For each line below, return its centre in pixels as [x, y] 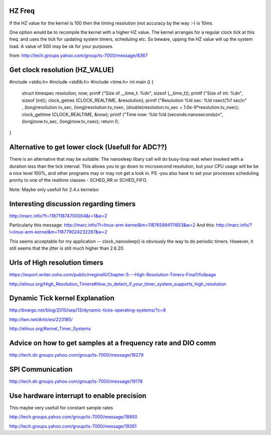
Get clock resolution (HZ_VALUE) [62, 70]
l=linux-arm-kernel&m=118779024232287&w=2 [58, 232]
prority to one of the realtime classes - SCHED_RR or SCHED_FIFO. [78, 180]
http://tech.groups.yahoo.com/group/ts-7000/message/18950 [73, 417]
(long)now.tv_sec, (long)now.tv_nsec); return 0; [71, 121]
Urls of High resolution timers [56, 263]
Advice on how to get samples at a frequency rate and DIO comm [113, 343]
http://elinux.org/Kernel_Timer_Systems [50, 329]
